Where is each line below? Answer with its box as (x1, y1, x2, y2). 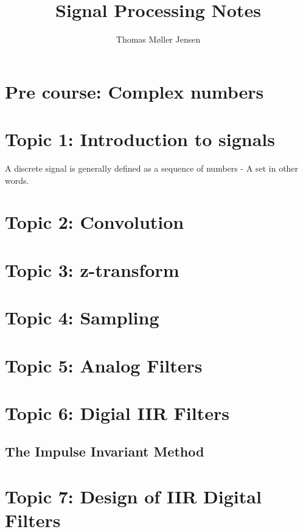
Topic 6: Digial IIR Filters (5, 400, 229, 425)
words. (5, 173, 29, 186)
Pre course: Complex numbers (5, 79, 264, 103)
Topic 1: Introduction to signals (5, 127, 275, 152)
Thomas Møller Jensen (116, 33, 201, 46)
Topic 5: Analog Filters (5, 352, 203, 377)
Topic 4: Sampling (5, 305, 159, 330)
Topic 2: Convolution (5, 209, 184, 234)
